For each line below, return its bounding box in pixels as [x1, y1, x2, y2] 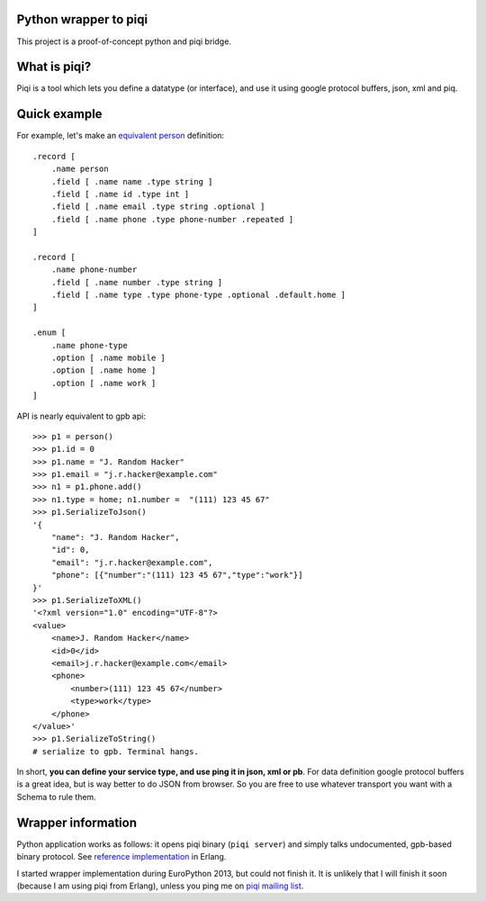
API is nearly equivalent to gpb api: [16, 410, 146, 421]
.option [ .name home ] [50, 365, 157, 375]
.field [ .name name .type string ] [50, 176, 213, 186]
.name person [50, 164, 109, 175]
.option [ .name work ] [50, 378, 157, 388]
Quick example [16, 106, 103, 122]
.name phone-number [50, 265, 138, 275]
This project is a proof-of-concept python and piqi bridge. [16, 36, 231, 47]
